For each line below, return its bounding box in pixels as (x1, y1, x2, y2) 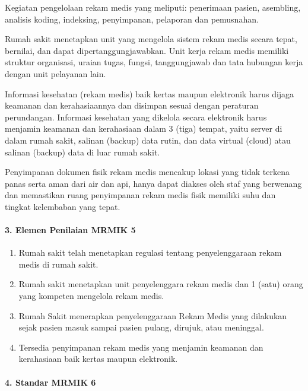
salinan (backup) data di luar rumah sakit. (5, 145, 160, 158)
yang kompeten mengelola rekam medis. (18, 290, 164, 302)
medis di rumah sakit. (18, 258, 99, 270)
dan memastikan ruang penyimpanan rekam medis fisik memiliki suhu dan (5, 189, 276, 201)
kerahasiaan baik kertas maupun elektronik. (18, 352, 178, 365)
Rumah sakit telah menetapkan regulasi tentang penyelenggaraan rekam (18, 246, 282, 259)
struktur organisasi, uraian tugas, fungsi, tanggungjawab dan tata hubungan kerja (5, 56, 303, 68)
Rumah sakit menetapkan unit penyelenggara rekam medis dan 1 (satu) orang (18, 278, 303, 290)
